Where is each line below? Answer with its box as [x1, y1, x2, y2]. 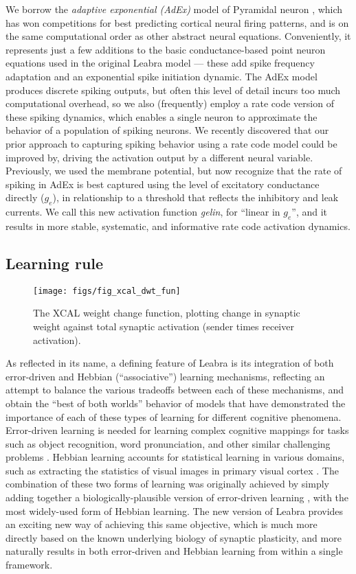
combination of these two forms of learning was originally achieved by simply [5, 477, 329, 491]
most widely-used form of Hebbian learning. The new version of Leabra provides [5, 503, 344, 518]
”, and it [291, 205, 328, 219]
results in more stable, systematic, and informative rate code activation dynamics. [5, 218, 351, 233]
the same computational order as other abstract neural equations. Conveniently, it [5, 29, 351, 43]
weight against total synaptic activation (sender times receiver [33, 319, 294, 333]
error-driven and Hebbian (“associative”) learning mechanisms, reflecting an [5, 369, 325, 383]
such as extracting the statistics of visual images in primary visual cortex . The [5, 463, 339, 477]
